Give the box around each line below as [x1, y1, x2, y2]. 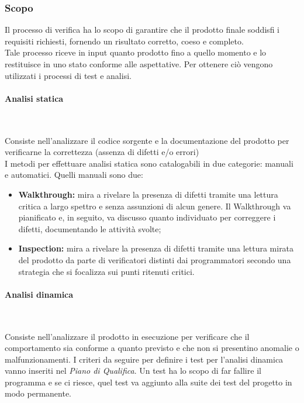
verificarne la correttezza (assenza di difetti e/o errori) [5, 146, 199, 158]
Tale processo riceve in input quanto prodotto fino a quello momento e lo [5, 46, 267, 58]
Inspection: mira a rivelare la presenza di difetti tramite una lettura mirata [18, 242, 294, 254]
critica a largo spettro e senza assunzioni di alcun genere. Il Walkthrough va [18, 199, 291, 212]
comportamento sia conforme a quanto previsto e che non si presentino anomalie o [5, 342, 299, 354]
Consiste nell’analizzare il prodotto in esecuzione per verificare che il [5, 330, 250, 342]
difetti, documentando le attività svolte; [18, 222, 161, 235]
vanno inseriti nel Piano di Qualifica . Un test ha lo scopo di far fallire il [5, 364, 261, 377]
